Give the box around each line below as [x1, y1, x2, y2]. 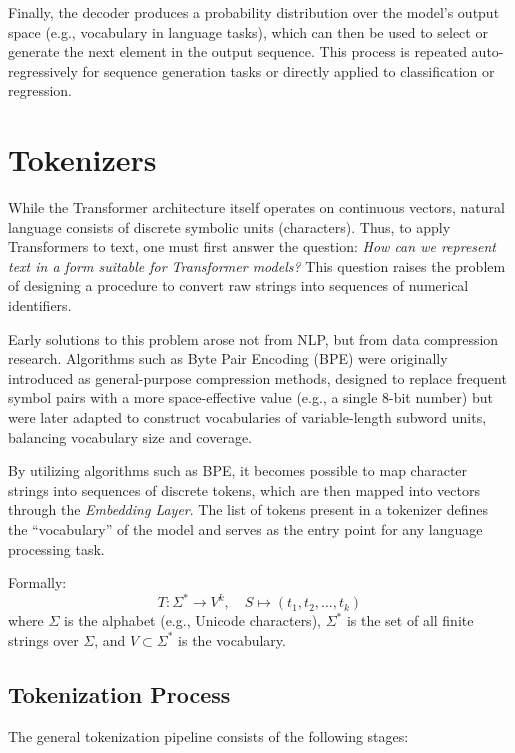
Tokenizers [8, 139, 157, 180]
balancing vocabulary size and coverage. [8, 426, 252, 447]
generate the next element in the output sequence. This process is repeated [8, 41, 467, 62]
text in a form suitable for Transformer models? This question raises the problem [8, 255, 506, 276]
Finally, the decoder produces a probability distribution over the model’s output [8, 2, 500, 22]
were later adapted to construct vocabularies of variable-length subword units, [8, 407, 487, 428]
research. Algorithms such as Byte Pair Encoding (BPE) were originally [8, 348, 448, 369]
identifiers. [8, 295, 72, 316]
